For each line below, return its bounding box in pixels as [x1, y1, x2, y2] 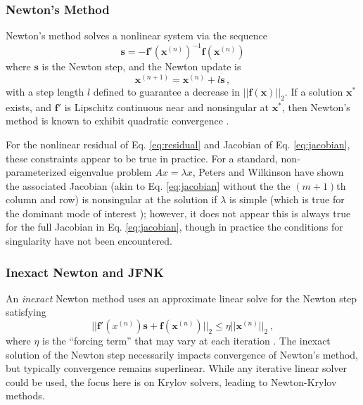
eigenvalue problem [70, 165, 152, 179]
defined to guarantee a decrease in [93, 84, 241, 98]
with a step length [6, 84, 84, 98]
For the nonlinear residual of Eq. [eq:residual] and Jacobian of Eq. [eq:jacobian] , [6, 136, 350, 151]
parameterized [6, 165, 67, 179]
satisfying [6, 304, 46, 319]
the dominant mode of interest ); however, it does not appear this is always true [6, 205, 351, 220]
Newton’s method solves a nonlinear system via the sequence [6, 28, 267, 43]
